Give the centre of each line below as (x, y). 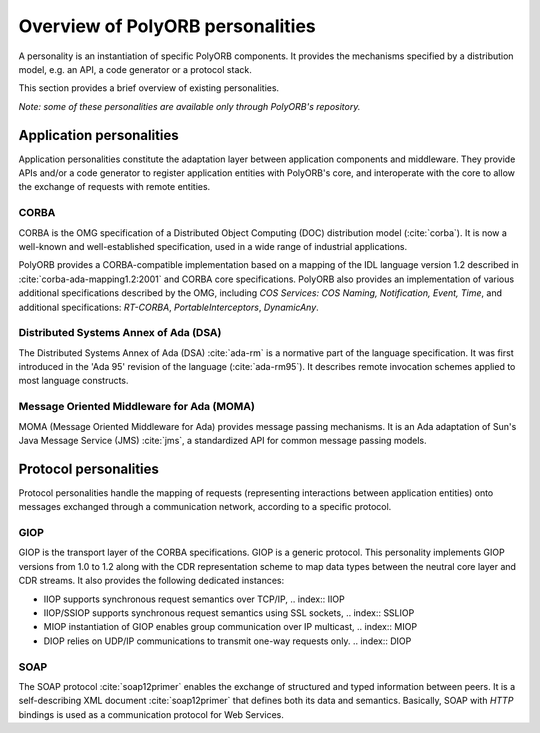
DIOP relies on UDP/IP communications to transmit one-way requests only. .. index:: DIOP (227, 641)
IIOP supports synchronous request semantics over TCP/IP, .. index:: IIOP (194, 599)
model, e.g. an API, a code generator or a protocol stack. (135, 69)
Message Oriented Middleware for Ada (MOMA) (136, 407)
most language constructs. (73, 381)
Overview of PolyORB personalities (167, 26)
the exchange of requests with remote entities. (114, 187)
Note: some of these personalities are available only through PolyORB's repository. (189, 106)
